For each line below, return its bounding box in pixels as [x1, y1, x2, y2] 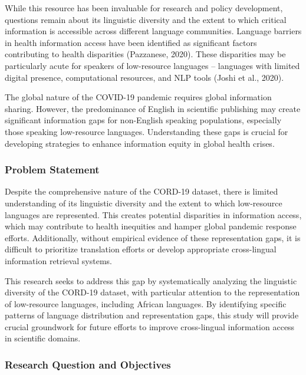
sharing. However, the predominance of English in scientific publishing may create [5, 102, 301, 114]
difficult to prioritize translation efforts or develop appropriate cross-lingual [5, 243, 277, 255]
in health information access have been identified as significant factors [5, 36, 257, 48]
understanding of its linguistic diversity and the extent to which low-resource [5, 196, 282, 209]
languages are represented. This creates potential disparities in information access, [5, 208, 302, 221]
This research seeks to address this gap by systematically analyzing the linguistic [5, 274, 297, 287]
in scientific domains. [5, 332, 81, 344]
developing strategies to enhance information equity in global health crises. [5, 137, 275, 149]
